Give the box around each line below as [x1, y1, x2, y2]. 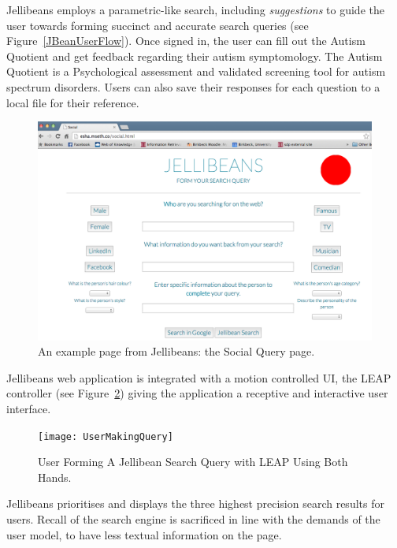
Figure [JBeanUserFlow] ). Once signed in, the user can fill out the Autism [6, 32, 365, 49]
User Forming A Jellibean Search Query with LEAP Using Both [38, 453, 348, 470]
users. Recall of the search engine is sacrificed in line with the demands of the [6, 510, 380, 527]
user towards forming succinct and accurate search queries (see [6, 17, 309, 33]
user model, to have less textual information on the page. [6, 526, 282, 542]
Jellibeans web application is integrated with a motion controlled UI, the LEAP [6, 369, 391, 386]
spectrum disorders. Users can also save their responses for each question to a [6, 78, 380, 95]
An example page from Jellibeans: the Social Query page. [38, 343, 315, 360]
